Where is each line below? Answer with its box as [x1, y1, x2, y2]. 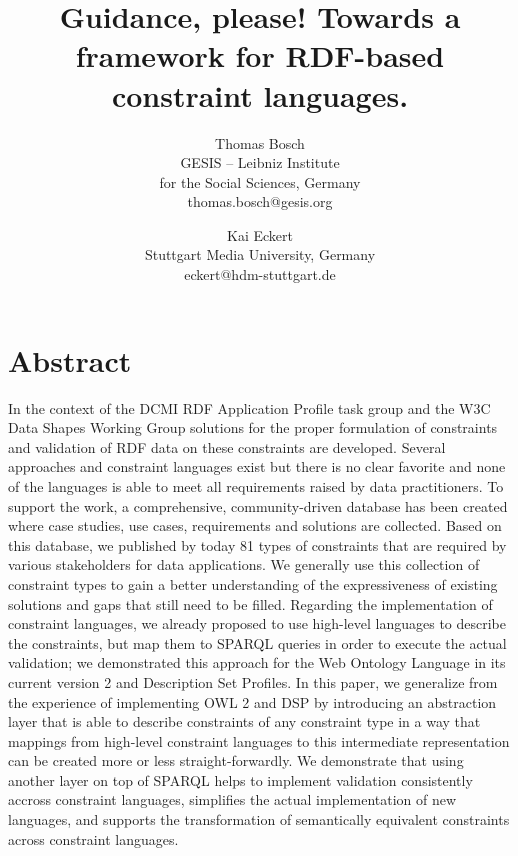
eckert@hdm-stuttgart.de [184, 264, 336, 285]
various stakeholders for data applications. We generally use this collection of [8, 554, 480, 575]
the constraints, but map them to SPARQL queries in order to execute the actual [8, 632, 507, 653]
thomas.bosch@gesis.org [187, 191, 333, 212]
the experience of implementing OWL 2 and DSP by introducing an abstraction [8, 691, 497, 712]
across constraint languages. [8, 828, 179, 849]
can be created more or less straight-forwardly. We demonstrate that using [8, 750, 464, 771]
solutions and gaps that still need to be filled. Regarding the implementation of [8, 593, 493, 614]
